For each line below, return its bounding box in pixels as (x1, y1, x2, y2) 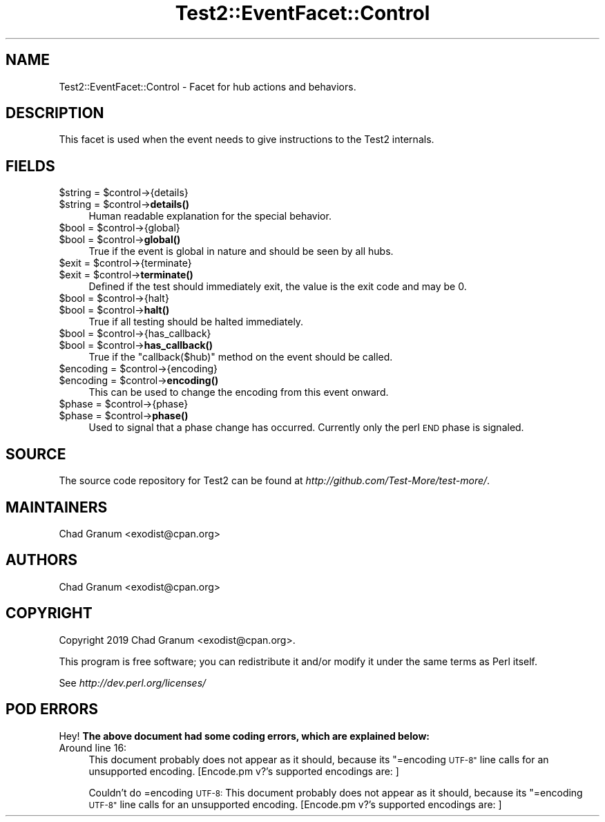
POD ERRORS (6, 700, 98, 718)
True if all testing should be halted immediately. (88, 316, 304, 328)
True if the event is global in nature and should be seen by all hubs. (88, 245, 394, 258)
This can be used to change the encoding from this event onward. (88, 386, 389, 399)
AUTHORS (6, 551, 78, 569)
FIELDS (6, 157, 55, 175)
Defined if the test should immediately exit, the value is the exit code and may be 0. (88, 280, 467, 293)
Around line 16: (59, 741, 127, 754)
